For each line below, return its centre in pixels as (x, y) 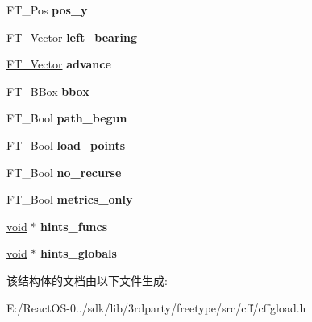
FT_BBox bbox (48, 91)
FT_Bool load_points (66, 144)
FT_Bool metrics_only (70, 199)
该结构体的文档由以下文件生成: (87, 280)
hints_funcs (74, 226)
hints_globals (79, 253)
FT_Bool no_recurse (64, 172)
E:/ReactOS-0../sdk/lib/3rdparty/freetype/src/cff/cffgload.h (156, 307)
